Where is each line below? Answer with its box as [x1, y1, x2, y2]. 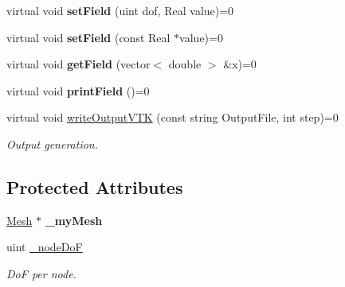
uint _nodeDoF [6, 239, 83, 255]
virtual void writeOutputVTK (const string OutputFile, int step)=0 [6, 109, 339, 126]
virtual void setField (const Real [6, 29, 171, 45]
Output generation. [6, 135, 99, 152]
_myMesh [45, 211, 103, 228]
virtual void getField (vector [6, 56, 151, 72]
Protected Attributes [6, 174, 183, 199]
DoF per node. [6, 265, 76, 281]
